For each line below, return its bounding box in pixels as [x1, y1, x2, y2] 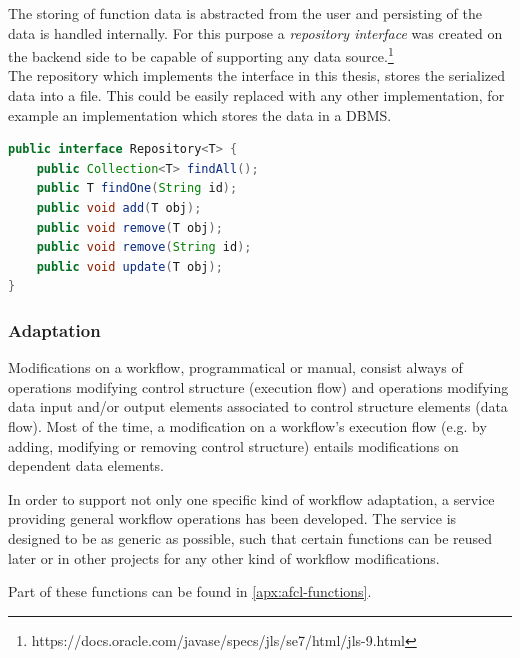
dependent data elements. [8, 455, 165, 476]
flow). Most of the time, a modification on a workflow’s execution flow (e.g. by [8, 415, 487, 436]
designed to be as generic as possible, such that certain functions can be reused [8, 527, 493, 548]
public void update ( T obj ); [36, 259, 223, 274]
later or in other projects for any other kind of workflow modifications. [8, 547, 440, 568]
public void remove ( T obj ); [36, 220, 223, 235]
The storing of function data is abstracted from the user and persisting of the [8, 3, 482, 23]
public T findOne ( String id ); [36, 181, 238, 196]
